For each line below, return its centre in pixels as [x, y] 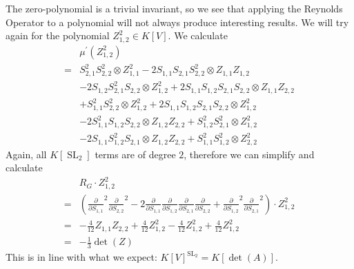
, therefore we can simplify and [249, 154]
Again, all [26, 154]
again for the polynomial [58, 35]
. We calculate [198, 35]
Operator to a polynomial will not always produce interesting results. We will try [177, 22]
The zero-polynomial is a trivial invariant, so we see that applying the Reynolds [174, 8]
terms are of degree [135, 154]
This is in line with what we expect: [81, 257]
